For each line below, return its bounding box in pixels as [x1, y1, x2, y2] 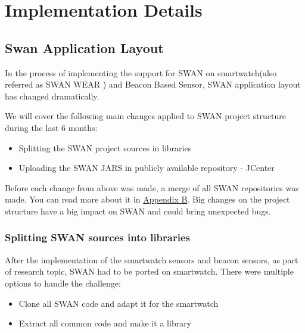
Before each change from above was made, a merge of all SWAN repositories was [5, 181, 299, 194]
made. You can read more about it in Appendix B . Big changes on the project [5, 193, 290, 206]
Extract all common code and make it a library [18, 317, 192, 329]
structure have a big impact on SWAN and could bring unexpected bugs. [5, 204, 271, 217]
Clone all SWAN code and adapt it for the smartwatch [18, 297, 219, 309]
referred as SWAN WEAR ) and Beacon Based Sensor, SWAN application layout [5, 78, 301, 91]
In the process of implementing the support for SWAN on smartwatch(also [5, 66, 277, 79]
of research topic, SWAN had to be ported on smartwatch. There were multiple [5, 265, 294, 278]
